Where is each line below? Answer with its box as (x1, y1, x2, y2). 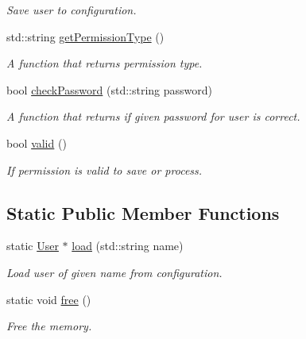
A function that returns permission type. (6, 55, 203, 71)
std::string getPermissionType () (6, 28, 165, 44)
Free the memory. (6, 318, 92, 334)
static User (6, 237, 59, 254)
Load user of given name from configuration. (6, 264, 223, 280)
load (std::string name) (72, 237, 184, 254)
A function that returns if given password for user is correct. (6, 108, 300, 125)
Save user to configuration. (6, 2, 137, 17)
